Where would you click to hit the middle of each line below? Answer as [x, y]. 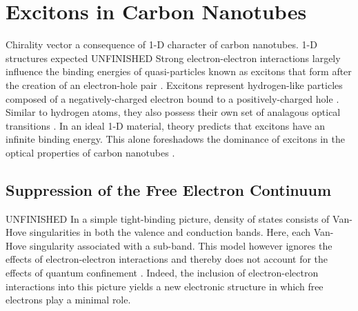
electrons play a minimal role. [68, 300]
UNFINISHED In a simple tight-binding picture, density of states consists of [168, 218]
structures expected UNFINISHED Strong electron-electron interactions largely [173, 58]
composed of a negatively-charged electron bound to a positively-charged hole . [172, 98]
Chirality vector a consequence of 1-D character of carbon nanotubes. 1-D [161, 44]
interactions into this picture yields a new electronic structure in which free [165, 286]
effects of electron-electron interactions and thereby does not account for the [167, 259]
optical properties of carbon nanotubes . [90, 152]
